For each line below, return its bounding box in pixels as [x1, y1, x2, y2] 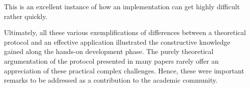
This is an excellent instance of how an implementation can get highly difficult [4, 1, 240, 11]
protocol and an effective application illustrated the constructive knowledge [4, 36, 230, 47]
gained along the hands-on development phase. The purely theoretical [4, 46, 214, 56]
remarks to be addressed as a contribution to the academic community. [4, 75, 218, 85]
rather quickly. [4, 11, 48, 21]
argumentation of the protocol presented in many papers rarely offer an [4, 55, 219, 66]
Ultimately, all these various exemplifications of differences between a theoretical [4, 27, 246, 37]
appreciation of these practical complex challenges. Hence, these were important [4, 65, 245, 75]
